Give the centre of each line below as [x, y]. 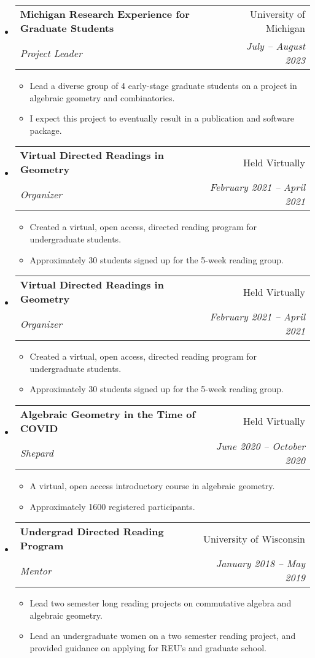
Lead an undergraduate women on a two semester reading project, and [163, 636]
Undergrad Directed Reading [92, 532]
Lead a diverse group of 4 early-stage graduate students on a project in [163, 85]
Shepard [37, 453]
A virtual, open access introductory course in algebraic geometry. [152, 485]
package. [46, 130]
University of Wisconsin [254, 538]
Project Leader [51, 53]
